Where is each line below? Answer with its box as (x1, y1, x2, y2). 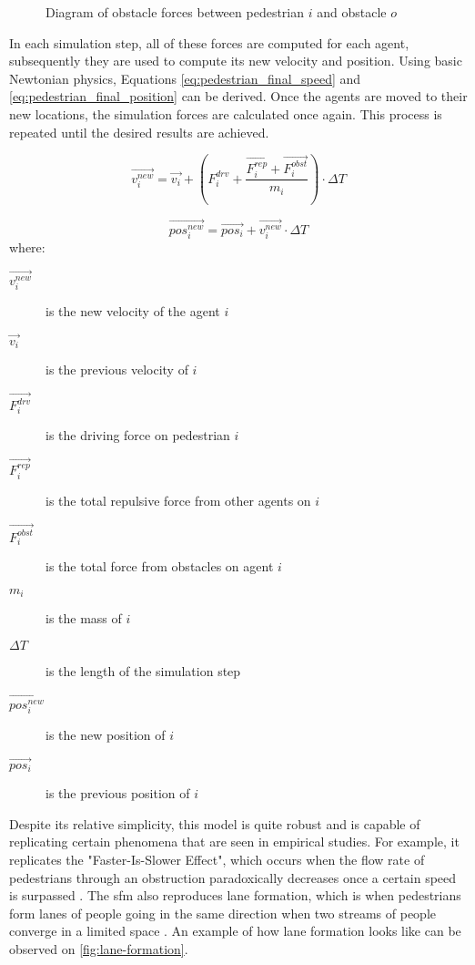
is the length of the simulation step (45, 661, 241, 680)
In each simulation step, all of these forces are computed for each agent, (9, 33, 409, 52)
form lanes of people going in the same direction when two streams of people (9, 903, 436, 922)
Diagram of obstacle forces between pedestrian (45, 3, 305, 21)
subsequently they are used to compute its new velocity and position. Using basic (9, 51, 462, 70)
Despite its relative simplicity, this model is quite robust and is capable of (9, 814, 420, 833)
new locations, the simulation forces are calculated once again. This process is (9, 104, 442, 123)
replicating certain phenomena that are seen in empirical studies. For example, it (9, 832, 460, 851)
